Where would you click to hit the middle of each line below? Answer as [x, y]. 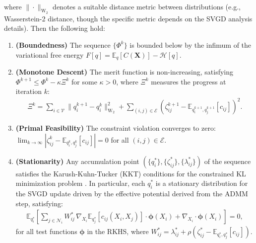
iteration [29, 91]
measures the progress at [189, 81]
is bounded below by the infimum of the [191, 44]
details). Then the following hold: [55, 28]
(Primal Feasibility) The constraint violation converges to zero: [116, 128]
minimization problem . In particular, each [80, 183]
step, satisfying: [39, 203]
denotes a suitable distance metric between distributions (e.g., [147, 6]
